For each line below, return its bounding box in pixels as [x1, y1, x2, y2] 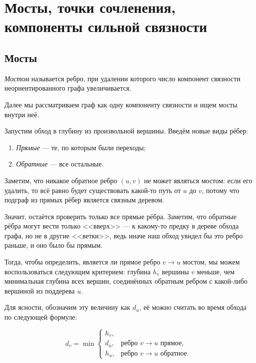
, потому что [201, 185, 239, 195]
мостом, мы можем [183, 257, 240, 267]
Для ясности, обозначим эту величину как [4, 302, 130, 312]
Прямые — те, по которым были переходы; [16, 142, 146, 152]
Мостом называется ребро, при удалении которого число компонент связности [4, 73, 241, 83]
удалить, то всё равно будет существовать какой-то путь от [4, 185, 181, 195]
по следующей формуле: [4, 312, 77, 322]
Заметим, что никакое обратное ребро [4, 175, 117, 185]
